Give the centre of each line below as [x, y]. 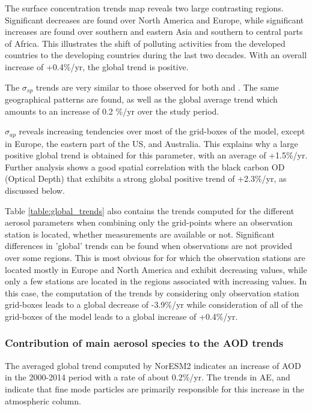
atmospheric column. [43, 400]
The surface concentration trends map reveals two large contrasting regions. [144, 8]
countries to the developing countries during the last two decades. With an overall [156, 55]
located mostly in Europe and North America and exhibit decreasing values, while [156, 269]
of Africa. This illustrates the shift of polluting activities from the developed [145, 43]
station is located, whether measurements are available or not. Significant [140, 234]
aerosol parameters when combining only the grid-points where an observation [149, 222]
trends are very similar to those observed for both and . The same [157, 87]
